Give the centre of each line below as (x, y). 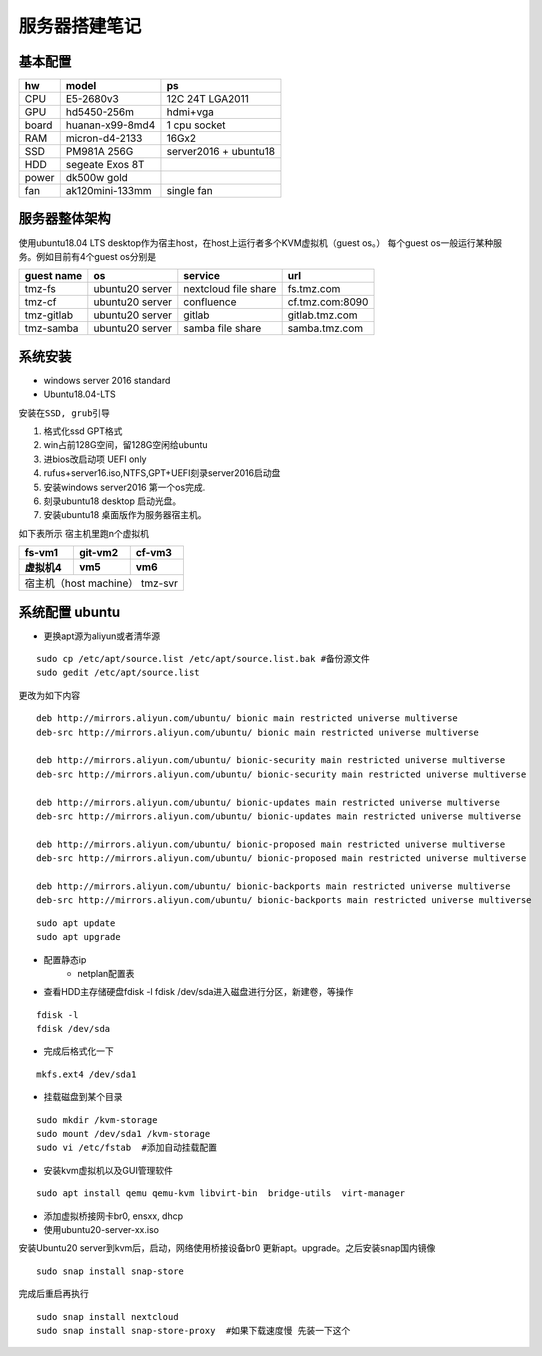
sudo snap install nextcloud (107, 1316)
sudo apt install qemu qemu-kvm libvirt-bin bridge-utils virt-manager (221, 1193)
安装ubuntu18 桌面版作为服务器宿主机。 (125, 515)
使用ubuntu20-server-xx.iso (101, 1229)
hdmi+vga (190, 112)
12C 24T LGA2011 (207, 99)
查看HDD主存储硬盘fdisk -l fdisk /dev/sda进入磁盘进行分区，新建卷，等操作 (198, 992)
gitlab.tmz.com (323, 315)
